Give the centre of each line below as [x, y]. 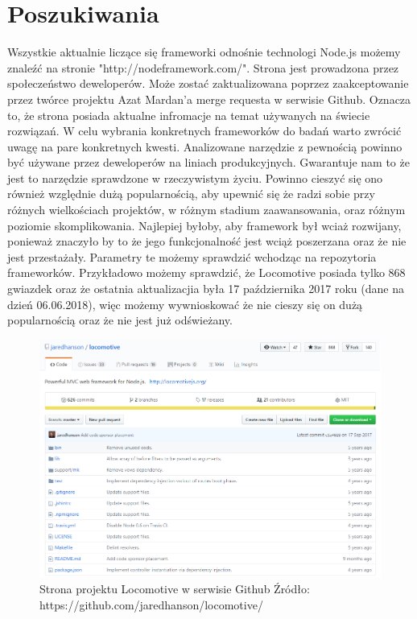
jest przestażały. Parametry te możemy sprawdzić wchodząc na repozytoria [192, 256]
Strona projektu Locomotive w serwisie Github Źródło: [175, 589]
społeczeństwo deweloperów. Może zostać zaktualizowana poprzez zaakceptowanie [208, 83]
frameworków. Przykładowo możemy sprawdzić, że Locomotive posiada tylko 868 [206, 272]
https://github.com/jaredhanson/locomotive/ [151, 604]
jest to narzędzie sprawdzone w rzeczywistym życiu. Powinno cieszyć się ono [195, 177]
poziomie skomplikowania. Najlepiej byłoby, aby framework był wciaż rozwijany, [204, 225]
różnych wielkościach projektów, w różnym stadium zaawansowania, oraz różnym [206, 210]
